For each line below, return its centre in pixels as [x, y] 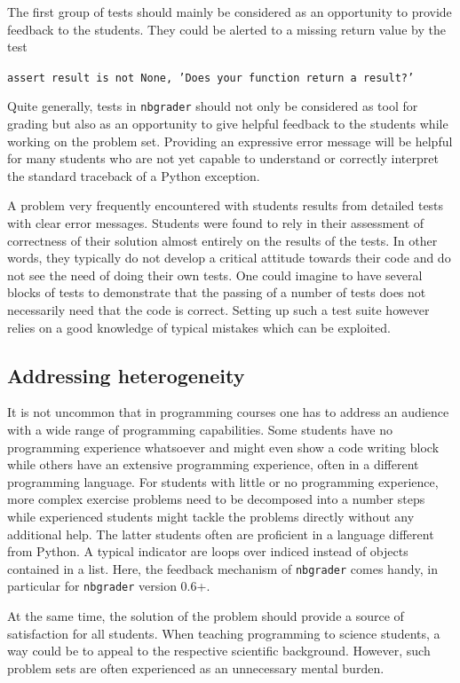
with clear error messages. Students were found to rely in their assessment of [216, 223]
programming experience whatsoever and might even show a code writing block [223, 447]
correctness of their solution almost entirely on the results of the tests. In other [222, 240]
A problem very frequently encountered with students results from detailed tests [226, 205]
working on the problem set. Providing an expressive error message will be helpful [230, 141]
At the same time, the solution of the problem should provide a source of [206, 616]
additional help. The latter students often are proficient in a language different [221, 534]
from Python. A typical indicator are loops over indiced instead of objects [208, 551]
